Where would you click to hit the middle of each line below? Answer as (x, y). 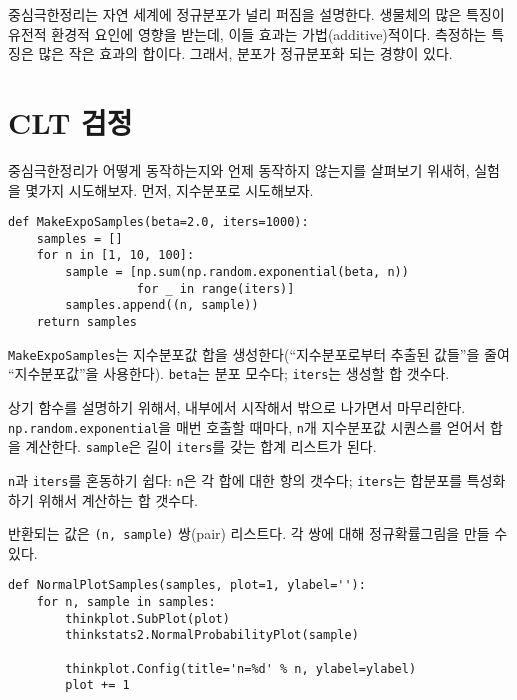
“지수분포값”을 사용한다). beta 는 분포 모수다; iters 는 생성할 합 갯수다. (229, 373)
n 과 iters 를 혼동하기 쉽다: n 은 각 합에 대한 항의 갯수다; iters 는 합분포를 (235, 479)
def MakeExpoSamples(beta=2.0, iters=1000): (158, 222)
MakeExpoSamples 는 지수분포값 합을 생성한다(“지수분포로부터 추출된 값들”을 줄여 (259, 353)
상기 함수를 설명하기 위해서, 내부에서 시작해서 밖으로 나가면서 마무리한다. (237, 407)
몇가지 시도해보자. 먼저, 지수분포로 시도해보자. (169, 189)
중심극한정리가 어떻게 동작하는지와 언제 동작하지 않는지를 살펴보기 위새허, (239, 169)
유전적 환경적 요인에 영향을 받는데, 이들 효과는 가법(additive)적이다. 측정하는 (247, 33)
